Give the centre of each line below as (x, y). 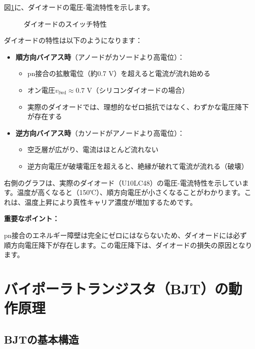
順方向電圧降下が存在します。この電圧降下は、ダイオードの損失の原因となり (128, 245)
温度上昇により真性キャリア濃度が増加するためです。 (111, 202)
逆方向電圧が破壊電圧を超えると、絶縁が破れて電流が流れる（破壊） (138, 166)
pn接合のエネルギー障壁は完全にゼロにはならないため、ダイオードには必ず (126, 235)
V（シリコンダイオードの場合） (138, 90)
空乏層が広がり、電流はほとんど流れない (93, 149)
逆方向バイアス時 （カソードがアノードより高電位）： (100, 133)
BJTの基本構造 (42, 339)
